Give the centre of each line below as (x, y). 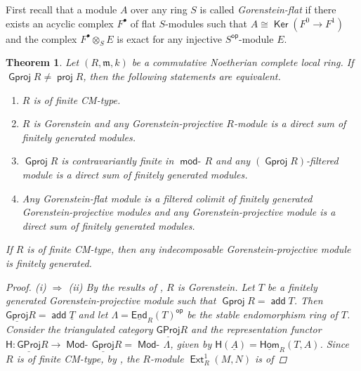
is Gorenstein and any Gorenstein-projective (128, 123)
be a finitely (292, 286)
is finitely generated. (49, 262)
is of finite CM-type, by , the (78, 359)
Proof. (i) (26, 286)
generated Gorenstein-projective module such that (111, 300)
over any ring (159, 9)
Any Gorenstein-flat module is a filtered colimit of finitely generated (167, 198)
